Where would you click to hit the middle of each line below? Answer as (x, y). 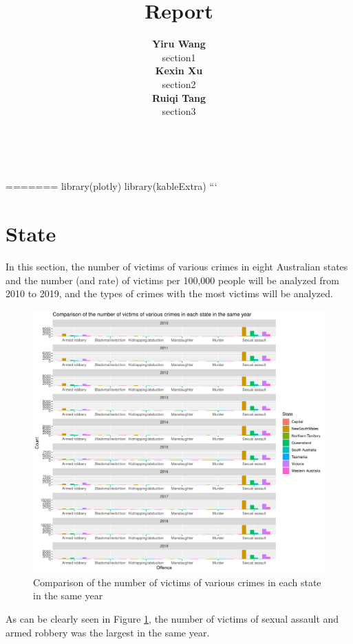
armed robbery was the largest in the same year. (108, 632)
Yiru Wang (179, 44)
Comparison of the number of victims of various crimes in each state (177, 582)
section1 (179, 57)
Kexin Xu (179, 71)
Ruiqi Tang (179, 97)
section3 (179, 111)
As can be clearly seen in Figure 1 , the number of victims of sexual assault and (172, 618)
